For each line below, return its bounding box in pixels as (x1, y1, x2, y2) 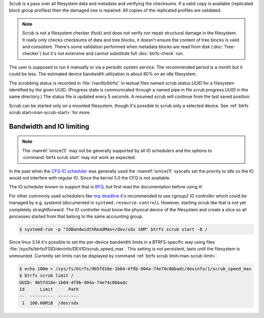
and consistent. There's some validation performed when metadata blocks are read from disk (22, 44, 210, 49)
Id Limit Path (19, 286, 79, 292)
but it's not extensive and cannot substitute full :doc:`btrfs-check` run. (42, 50, 184, 56)
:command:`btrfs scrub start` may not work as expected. (22, 155, 136, 160)
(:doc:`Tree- (211, 44, 236, 49)
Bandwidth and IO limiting (9, 122, 89, 131)
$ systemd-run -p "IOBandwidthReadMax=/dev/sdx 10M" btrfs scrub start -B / (19, 227, 208, 232)
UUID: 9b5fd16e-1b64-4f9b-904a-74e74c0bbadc (19, 279, 128, 285)
